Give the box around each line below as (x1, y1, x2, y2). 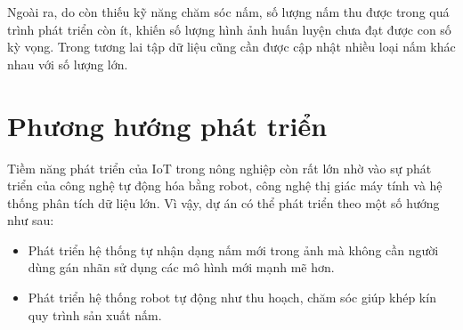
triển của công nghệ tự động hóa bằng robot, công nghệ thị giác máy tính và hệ (7, 176, 443, 195)
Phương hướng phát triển (7, 107, 328, 143)
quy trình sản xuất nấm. (28, 305, 162, 324)
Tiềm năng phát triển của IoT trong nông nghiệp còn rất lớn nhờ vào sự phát (7, 158, 432, 177)
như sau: (7, 211, 54, 229)
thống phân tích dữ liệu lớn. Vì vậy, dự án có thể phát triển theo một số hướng (7, 193, 440, 212)
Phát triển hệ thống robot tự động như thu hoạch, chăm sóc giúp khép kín (28, 288, 436, 307)
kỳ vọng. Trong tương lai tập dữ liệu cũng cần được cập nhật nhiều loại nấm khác (7, 37, 456, 56)
